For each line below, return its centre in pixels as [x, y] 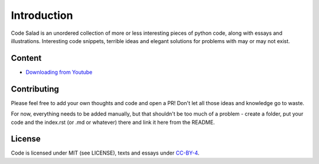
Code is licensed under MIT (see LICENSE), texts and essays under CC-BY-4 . [105, 153]
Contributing [35, 89]
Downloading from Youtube [59, 72]
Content [26, 58]
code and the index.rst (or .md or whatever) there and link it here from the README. [113, 122]
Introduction [42, 15]
